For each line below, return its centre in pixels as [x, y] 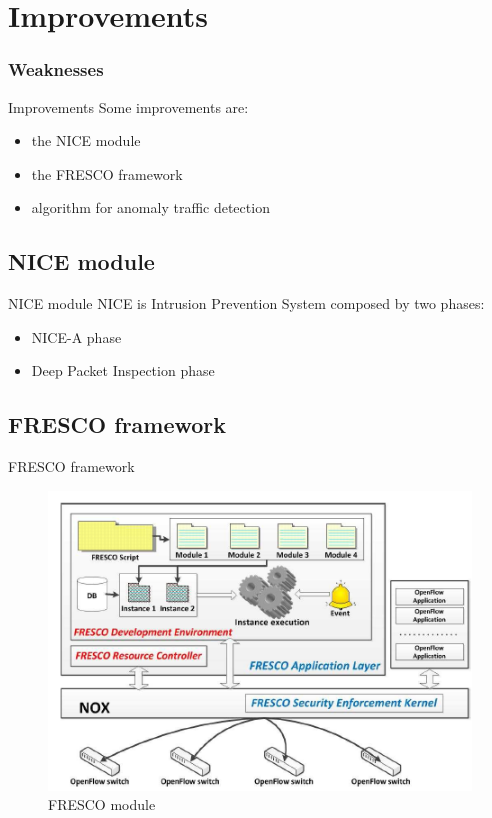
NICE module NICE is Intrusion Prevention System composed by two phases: [246, 303]
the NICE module [86, 140]
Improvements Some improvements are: [128, 106]
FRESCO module [102, 804]
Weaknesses [56, 69]
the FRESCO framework [107, 173]
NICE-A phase [76, 336]
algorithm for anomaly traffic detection [150, 207]
